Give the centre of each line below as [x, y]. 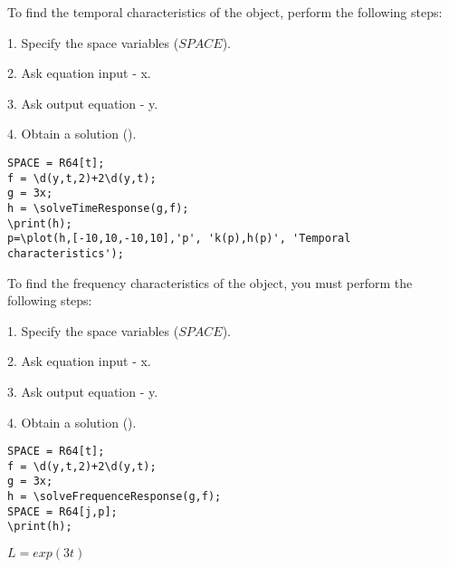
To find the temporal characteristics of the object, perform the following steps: [225, 12]
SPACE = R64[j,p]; [62, 511]
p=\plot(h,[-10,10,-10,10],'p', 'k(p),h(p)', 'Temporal [179, 239]
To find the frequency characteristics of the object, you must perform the [210, 282]
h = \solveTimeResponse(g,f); [98, 208]
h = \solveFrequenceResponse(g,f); [115, 497]
